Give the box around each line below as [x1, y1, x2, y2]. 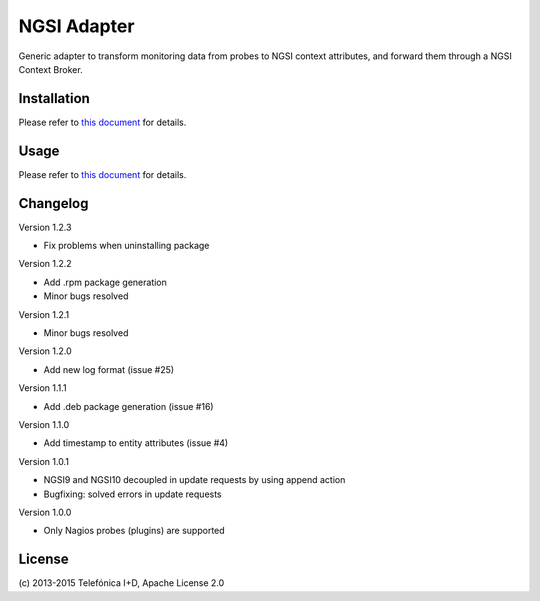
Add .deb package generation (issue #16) [43, 400, 214, 412]
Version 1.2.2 [18, 258, 72, 270]
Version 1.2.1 [18, 308, 70, 320]
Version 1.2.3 [18, 221, 72, 233]
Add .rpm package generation [43, 276, 167, 288]
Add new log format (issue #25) [43, 363, 175, 375]
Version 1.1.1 [18, 382, 67, 394]
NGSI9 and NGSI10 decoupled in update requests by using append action [43, 474, 346, 486]
